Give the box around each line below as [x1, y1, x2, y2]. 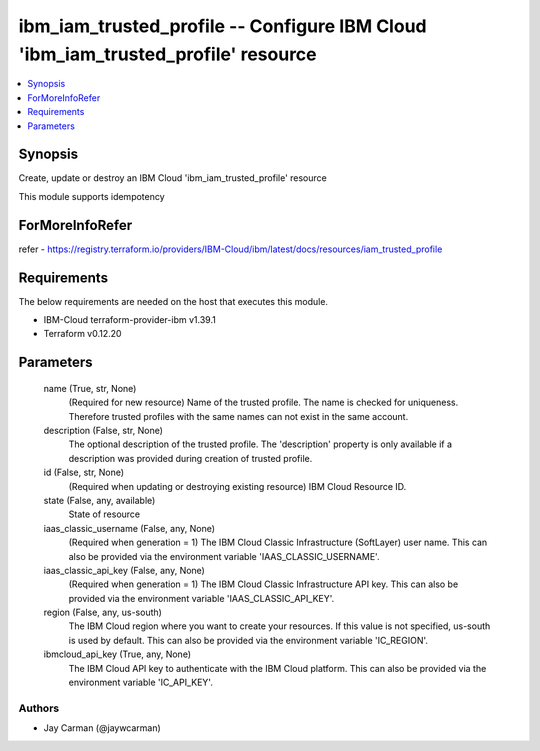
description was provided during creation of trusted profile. [68, 452, 313, 464]
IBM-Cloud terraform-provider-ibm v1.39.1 [43, 314, 217, 326]
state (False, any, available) [43, 494, 156, 506]
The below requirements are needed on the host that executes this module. [18, 295, 329, 307]
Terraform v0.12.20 [43, 328, 122, 340]
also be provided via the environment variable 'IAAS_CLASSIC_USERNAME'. [68, 550, 380, 562]
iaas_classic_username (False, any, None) [43, 522, 215, 534]
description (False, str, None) [43, 424, 164, 436]
